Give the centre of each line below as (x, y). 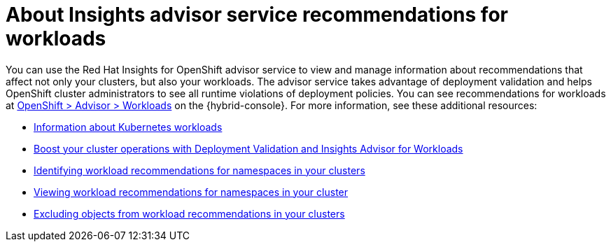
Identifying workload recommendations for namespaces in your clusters (199, 170)
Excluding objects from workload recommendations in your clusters (189, 213)
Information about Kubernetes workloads (128, 127)
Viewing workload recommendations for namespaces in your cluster (191, 192)
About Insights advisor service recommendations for (257, 15)
